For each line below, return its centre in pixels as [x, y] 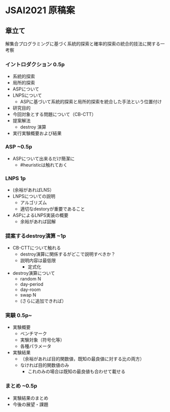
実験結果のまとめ [30, 398]
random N [31, 279]
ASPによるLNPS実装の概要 [40, 215]
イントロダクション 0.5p [35, 64]
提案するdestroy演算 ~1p [36, 236]
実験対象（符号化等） [42, 340]
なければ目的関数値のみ [45, 365]
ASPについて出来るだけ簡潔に [44, 158]
